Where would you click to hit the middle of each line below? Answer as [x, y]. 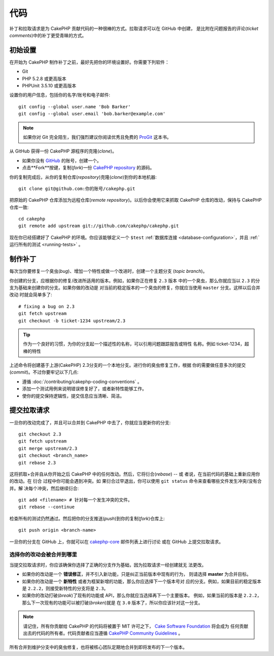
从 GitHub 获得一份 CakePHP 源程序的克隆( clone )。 [63, 151]
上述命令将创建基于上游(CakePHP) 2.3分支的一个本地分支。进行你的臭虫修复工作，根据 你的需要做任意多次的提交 [128, 365]
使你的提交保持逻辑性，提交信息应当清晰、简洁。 [73, 396]
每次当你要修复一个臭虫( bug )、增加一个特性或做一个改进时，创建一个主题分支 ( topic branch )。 [108, 271]
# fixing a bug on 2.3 [47, 306]
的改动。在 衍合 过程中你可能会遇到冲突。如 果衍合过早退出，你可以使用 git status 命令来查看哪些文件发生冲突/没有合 [136, 481]
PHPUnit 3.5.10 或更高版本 [49, 86]
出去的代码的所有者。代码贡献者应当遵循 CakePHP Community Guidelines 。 [103, 633]
